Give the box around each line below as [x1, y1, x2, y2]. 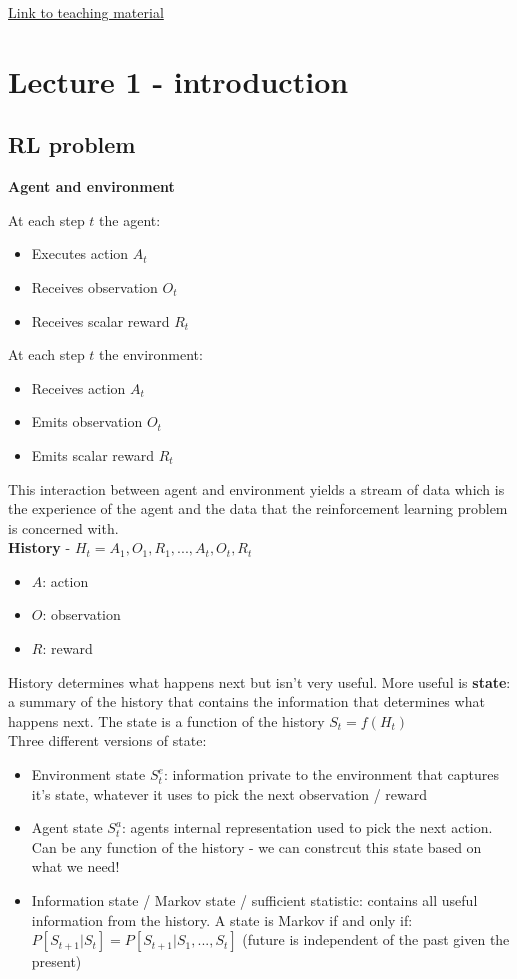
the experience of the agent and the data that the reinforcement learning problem [8, 498, 508, 519]
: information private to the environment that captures [163, 764, 499, 785]
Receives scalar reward [31, 310, 170, 331]
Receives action [31, 377, 126, 398]
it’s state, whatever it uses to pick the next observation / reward [31, 783, 428, 804]
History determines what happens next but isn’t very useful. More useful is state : [8, 671, 511, 692]
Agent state [31, 817, 103, 838]
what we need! [31, 856, 120, 877]
